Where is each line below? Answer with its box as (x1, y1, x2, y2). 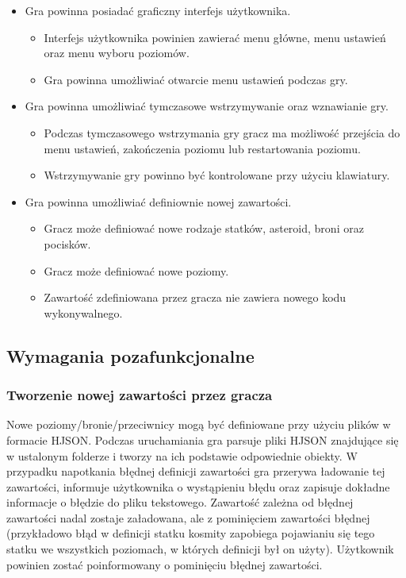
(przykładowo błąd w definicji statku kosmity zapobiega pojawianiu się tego (6, 525, 375, 541)
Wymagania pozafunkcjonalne (6, 343, 255, 368)
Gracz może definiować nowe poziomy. (44, 262, 229, 279)
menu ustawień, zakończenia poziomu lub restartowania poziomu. (44, 140, 361, 156)
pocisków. (44, 235, 91, 252)
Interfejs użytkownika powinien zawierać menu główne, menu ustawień (44, 29, 386, 45)
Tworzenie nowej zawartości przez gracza (6, 385, 273, 405)
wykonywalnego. (44, 304, 123, 321)
